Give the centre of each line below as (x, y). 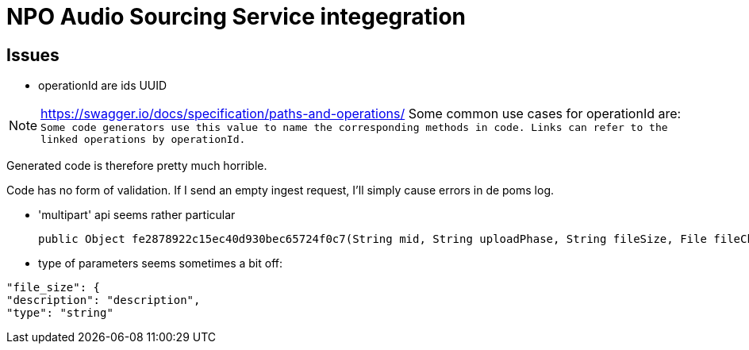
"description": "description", (104, 300)
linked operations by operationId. (143, 140)
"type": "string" (60, 313)
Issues (33, 55)
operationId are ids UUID (103, 86)
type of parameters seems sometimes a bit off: (160, 263)
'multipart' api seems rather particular (137, 215)
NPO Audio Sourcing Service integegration (236, 17)
